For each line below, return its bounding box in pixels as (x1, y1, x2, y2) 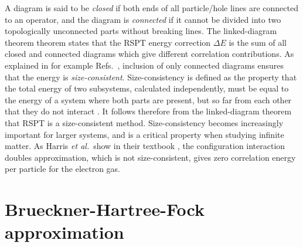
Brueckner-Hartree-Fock (5, 197, 205, 221)
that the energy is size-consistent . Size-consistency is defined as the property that (5, 70, 297, 83)
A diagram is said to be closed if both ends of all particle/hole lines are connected (5, 2, 298, 13)
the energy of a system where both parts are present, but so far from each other (5, 93, 292, 106)
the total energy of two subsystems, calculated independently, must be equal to (5, 82, 289, 94)
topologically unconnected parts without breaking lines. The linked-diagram (5, 25, 277, 37)
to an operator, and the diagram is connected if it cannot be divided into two (5, 13, 281, 25)
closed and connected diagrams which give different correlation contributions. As (5, 48, 294, 60)
